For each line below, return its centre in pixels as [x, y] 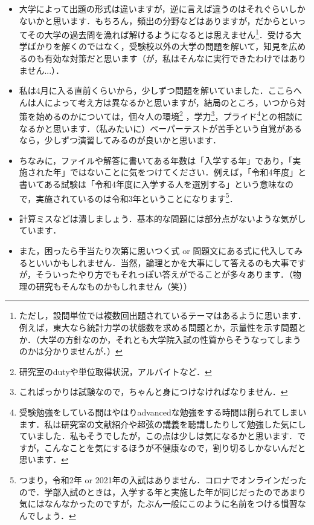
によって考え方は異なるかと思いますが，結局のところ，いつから [171, 102]
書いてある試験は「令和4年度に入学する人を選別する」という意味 [148, 184]
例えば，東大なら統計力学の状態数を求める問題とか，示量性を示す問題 [158, 328]
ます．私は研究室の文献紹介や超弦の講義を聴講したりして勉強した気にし [162, 424]
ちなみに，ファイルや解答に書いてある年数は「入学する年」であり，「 [156, 160]
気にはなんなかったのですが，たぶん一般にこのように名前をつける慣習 [158, 504]
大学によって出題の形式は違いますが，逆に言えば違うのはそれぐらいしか [162, 8]
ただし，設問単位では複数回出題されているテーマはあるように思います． [162, 315]
